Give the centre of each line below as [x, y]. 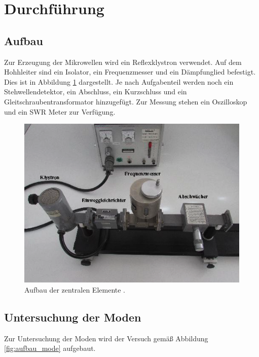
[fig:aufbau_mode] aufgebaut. [50, 348]
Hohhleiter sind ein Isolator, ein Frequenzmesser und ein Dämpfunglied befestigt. [130, 72]
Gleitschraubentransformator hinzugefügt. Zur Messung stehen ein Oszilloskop [126, 101]
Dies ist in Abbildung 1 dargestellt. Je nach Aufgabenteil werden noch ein [119, 81]
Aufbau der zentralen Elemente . [75, 289]
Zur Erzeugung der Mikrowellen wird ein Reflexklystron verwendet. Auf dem [123, 62]
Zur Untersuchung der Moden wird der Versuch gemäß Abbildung [106, 338]
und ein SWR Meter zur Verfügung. [60, 111]
